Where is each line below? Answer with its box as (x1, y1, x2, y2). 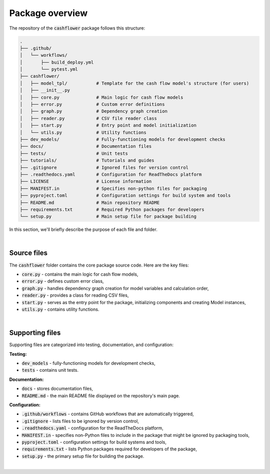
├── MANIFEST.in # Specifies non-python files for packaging (19, 185, 207, 191)
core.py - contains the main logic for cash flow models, (21, 271, 138, 277)
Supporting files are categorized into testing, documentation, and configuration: (9, 342, 173, 348)
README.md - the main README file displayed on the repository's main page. (21, 392, 180, 398)
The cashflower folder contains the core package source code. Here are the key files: (9, 262, 189, 268)
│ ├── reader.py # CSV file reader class (19, 115, 157, 121)
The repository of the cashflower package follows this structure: (9, 25, 145, 31)
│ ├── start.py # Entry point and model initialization (19, 123, 197, 128)
